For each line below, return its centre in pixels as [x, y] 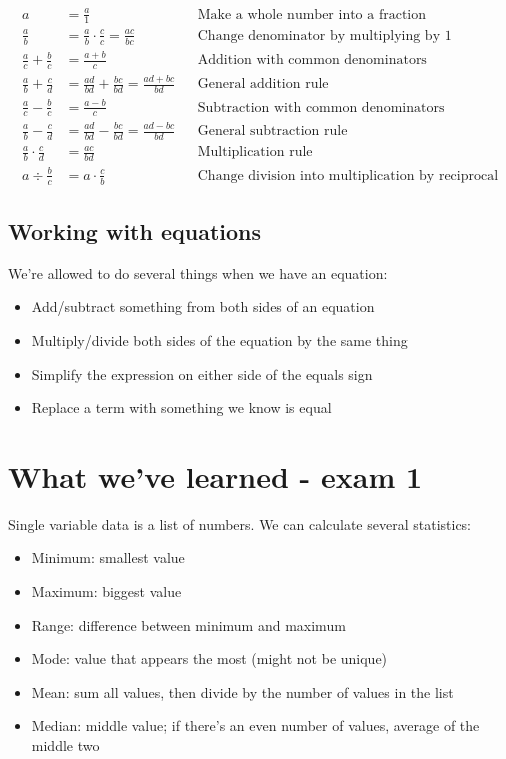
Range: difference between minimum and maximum [188, 624]
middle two [65, 745]
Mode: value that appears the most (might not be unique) [209, 658]
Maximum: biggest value [106, 591]
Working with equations [135, 230]
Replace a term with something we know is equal [181, 407]
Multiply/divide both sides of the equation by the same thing [219, 339]
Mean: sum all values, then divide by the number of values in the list [242, 691]
